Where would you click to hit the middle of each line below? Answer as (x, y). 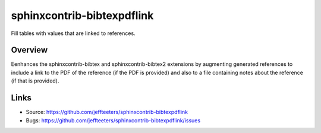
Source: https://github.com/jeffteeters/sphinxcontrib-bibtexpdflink (107, 112)
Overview (29, 50)
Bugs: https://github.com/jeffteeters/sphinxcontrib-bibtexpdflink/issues (113, 120)
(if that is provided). (35, 81)
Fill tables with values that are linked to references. (73, 33)
